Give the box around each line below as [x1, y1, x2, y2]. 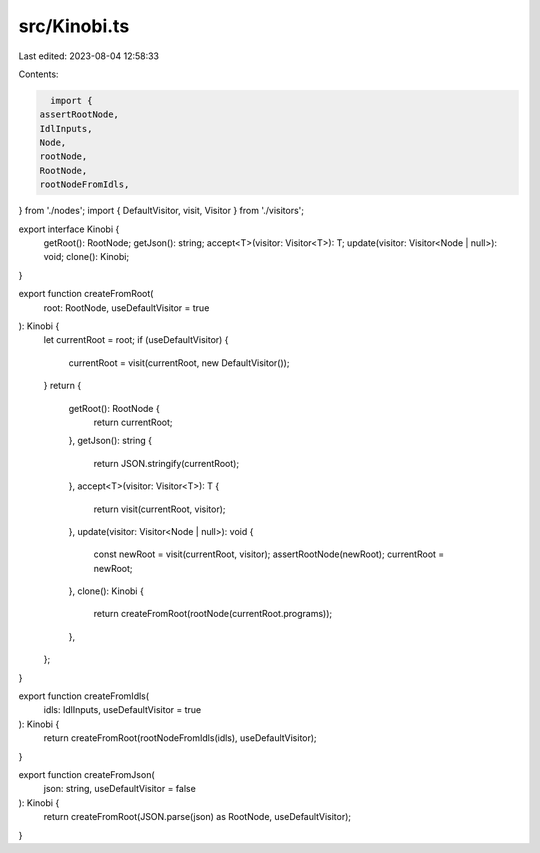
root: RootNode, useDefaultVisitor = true [43, 301, 210, 314]
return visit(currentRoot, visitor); [93, 503, 226, 515]
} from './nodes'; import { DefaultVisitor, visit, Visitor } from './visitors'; [18, 205, 305, 217]
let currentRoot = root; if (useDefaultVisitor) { [43, 334, 229, 346]
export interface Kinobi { [18, 223, 120, 235]
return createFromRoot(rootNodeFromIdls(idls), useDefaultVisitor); [43, 732, 317, 744]
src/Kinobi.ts [18, 15, 130, 37]
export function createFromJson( [18, 768, 155, 780]
